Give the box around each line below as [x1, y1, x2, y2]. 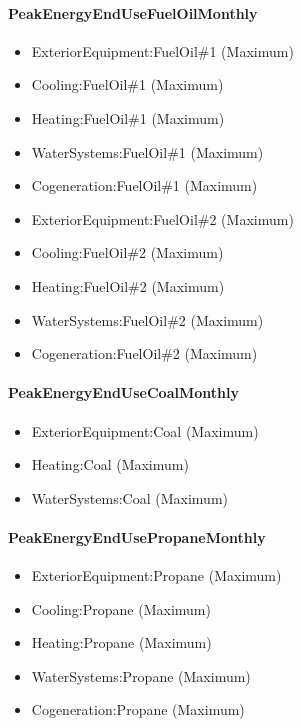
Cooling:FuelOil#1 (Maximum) [31, 74, 224, 95]
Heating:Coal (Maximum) [31, 454, 189, 475]
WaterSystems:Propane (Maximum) [31, 665, 251, 686]
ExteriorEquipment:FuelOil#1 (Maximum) [31, 40, 294, 61]
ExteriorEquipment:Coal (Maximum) [31, 420, 259, 441]
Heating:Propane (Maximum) [31, 632, 212, 653]
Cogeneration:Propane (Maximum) [31, 699, 245, 720]
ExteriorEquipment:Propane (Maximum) [31, 565, 282, 586]
